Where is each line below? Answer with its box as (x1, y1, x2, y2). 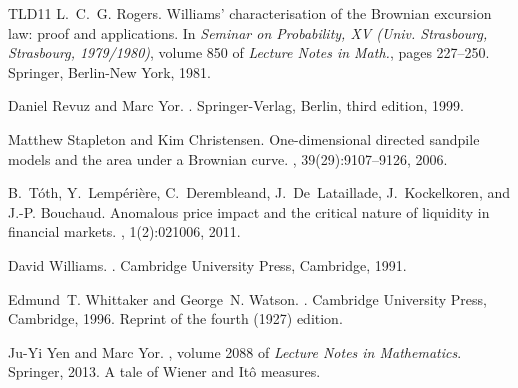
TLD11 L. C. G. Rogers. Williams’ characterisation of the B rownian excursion (8, 3, 492, 23)
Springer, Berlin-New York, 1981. (8, 61, 211, 82)
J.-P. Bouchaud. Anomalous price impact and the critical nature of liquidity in (8, 201, 490, 222)
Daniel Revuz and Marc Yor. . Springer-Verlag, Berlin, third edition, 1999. (8, 95, 464, 116)
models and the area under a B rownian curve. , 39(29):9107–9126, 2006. (8, 148, 448, 169)
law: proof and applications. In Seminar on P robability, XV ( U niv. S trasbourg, (8, 22, 488, 43)
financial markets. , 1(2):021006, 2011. (8, 221, 241, 242)
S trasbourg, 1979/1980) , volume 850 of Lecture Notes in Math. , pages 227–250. (8, 42, 490, 63)
